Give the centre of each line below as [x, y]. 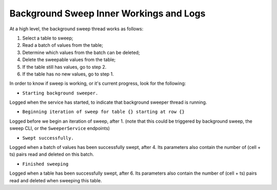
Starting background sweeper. [60, 93]
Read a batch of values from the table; [63, 45]
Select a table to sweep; [48, 38]
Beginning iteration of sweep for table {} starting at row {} [103, 112]
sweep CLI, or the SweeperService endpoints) [60, 128]
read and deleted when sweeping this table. [56, 180]
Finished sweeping [45, 164]
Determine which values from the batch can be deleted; [81, 52]
